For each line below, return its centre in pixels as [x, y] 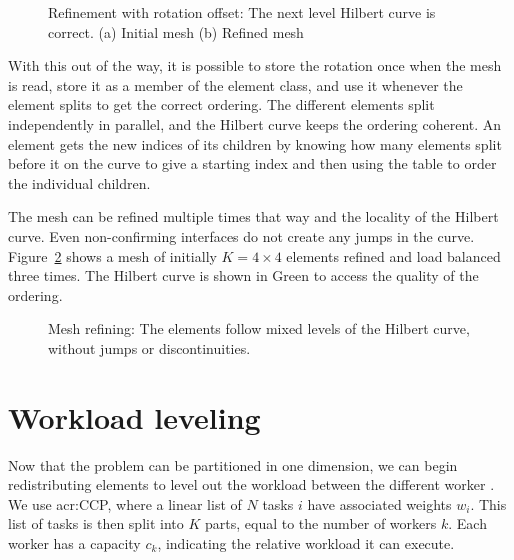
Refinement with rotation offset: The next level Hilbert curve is [242, 12]
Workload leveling [134, 416]
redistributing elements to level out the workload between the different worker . [251, 484]
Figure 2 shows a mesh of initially [112, 255]
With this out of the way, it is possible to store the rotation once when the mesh [255, 65]
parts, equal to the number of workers [320, 523]
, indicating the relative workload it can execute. [306, 543]
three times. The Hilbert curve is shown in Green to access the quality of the [243, 275]
